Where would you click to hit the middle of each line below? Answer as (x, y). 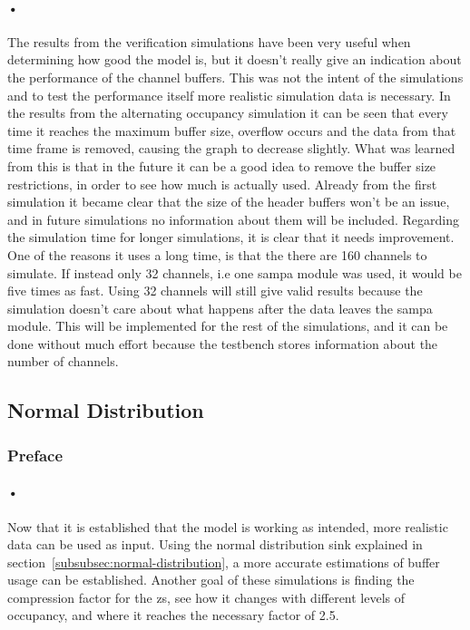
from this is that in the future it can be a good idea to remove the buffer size (222, 165)
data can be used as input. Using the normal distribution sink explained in (215, 544)
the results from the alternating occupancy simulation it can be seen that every (228, 113)
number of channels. (63, 361)
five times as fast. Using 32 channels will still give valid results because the (215, 291)
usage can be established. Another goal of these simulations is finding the (211, 580)
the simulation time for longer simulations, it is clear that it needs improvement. (231, 237)
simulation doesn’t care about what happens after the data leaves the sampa (220, 308)
